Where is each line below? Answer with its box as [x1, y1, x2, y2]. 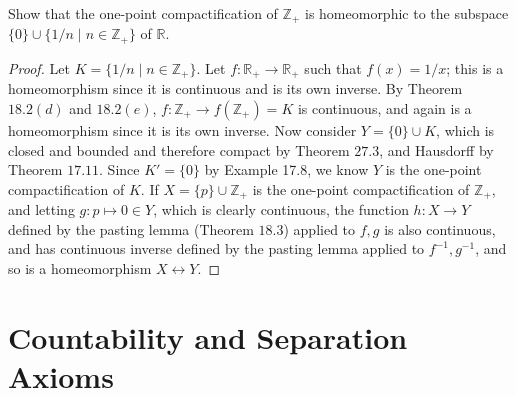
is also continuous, [384, 218, 496, 239]
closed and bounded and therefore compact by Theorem [8, 139, 350, 160]
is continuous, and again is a [297, 97, 472, 118]
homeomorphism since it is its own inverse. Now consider [8, 119, 357, 140]
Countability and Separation [8, 316, 408, 357]
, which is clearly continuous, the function [153, 199, 409, 220]
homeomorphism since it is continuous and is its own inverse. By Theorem [8, 78, 463, 99]
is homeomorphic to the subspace [304, 3, 509, 23]
